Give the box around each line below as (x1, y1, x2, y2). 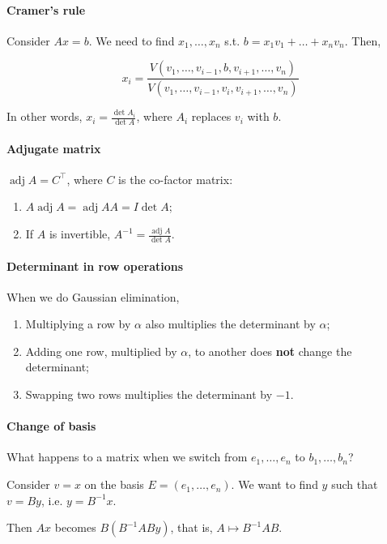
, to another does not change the (188, 342, 352, 359)
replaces (191, 108, 232, 125)
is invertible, (49, 225, 111, 242)
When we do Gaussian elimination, (6, 288, 180, 305)
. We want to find (231, 476, 318, 493)
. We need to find (88, 32, 175, 49)
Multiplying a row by (25, 315, 131, 332)
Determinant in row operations (6, 257, 184, 274)
